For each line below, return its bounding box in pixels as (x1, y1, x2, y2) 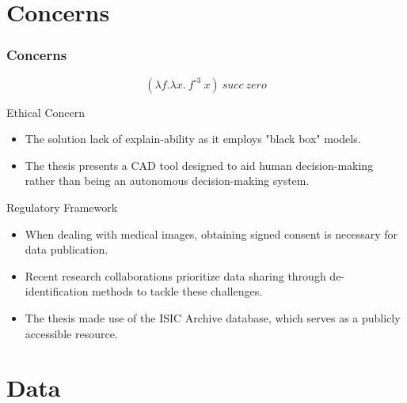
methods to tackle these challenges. (92, 283, 263, 299)
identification (25, 283, 89, 299)
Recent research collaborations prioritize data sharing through (25, 267, 326, 284)
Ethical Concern (6, 104, 86, 120)
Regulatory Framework (6, 198, 118, 215)
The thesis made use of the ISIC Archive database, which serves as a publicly (25, 309, 401, 326)
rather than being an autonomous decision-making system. (25, 172, 310, 189)
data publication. (25, 241, 108, 258)
